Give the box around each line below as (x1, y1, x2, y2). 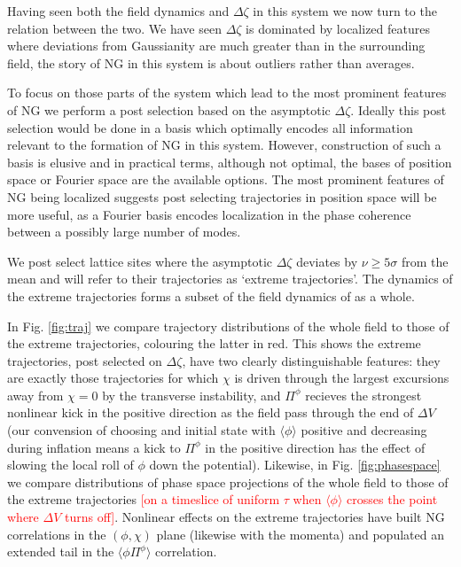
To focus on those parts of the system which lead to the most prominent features (7, 83, 447, 102)
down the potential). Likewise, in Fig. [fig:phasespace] (149, 455, 441, 474)
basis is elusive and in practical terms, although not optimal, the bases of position (7, 152, 452, 171)
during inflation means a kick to (7, 438, 181, 456)
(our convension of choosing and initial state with (7, 421, 276, 439)
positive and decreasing (301, 421, 427, 439)
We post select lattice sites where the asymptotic (7, 252, 273, 270)
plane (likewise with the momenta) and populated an (156, 524, 444, 543)
